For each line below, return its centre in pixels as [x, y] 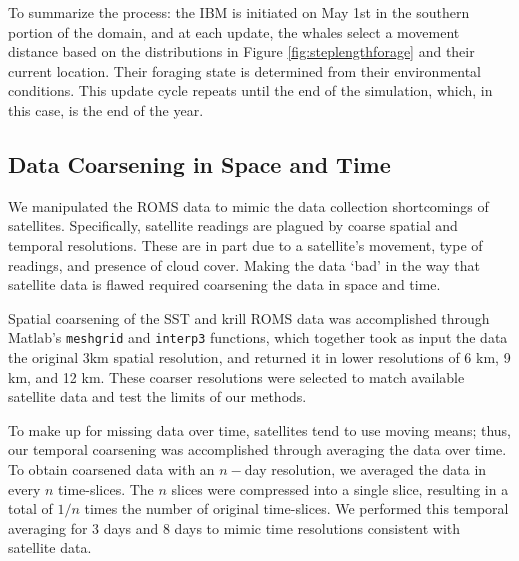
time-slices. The [106, 488]
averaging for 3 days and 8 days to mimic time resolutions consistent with [234, 527]
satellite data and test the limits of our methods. [157, 396]
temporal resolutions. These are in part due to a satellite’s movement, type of [245, 244]
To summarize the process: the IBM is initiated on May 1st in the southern [239, 12]
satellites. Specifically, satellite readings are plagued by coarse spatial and [233, 225]
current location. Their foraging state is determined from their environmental [244, 70]
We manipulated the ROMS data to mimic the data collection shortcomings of [248, 205]
